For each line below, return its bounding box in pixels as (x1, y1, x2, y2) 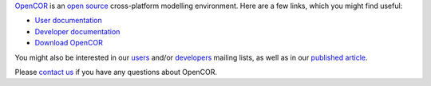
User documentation (34, 16, 103, 25)
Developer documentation (34, 26, 121, 36)
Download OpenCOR (34, 38, 103, 48)
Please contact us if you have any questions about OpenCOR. (14, 67, 218, 76)
